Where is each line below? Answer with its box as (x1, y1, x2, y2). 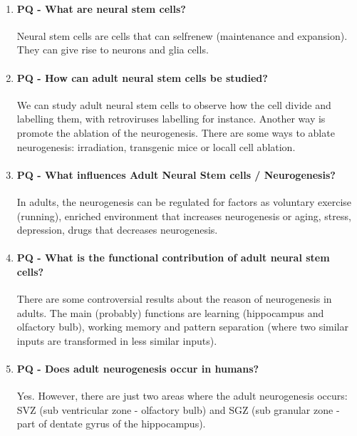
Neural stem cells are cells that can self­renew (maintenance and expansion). (16, 28, 348, 43)
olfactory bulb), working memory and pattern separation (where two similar (16, 319, 348, 334)
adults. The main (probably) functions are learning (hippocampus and (16, 305, 324, 320)
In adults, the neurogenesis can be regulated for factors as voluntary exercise (16, 194, 352, 209)
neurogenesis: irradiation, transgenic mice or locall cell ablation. (16, 139, 296, 154)
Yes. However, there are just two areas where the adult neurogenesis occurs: (16, 388, 348, 403)
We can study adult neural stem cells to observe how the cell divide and (16, 97, 331, 112)
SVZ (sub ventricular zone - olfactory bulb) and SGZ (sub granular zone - (16, 402, 340, 417)
